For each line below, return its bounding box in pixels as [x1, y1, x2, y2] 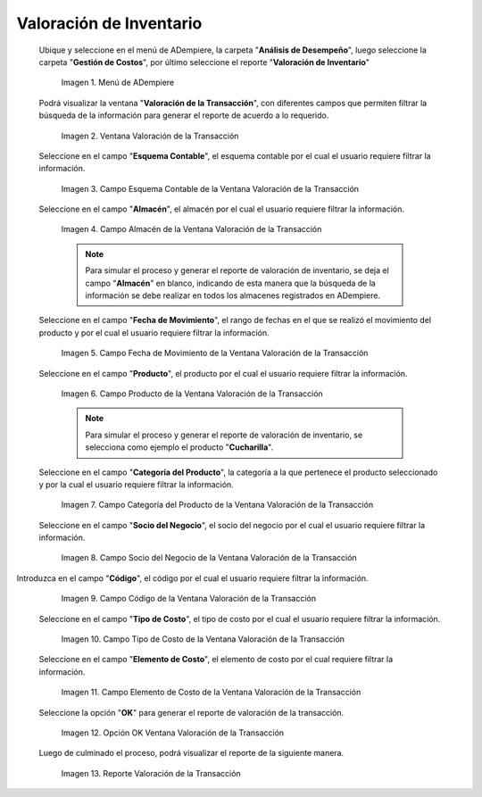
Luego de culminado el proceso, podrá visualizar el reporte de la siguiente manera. [38, 748, 344, 759]
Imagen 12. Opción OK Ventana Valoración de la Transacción [61, 727, 285, 738]
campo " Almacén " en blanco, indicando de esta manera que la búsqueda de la [85, 278, 377, 288]
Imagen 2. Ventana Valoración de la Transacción [61, 130, 239, 141]
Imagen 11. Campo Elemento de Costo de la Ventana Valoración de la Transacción [61, 687, 361, 698]
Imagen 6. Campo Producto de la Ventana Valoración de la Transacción [61, 388, 323, 399]
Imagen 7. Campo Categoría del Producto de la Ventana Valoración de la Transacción [61, 500, 374, 511]
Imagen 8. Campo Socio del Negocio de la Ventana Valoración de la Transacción [61, 552, 357, 563]
